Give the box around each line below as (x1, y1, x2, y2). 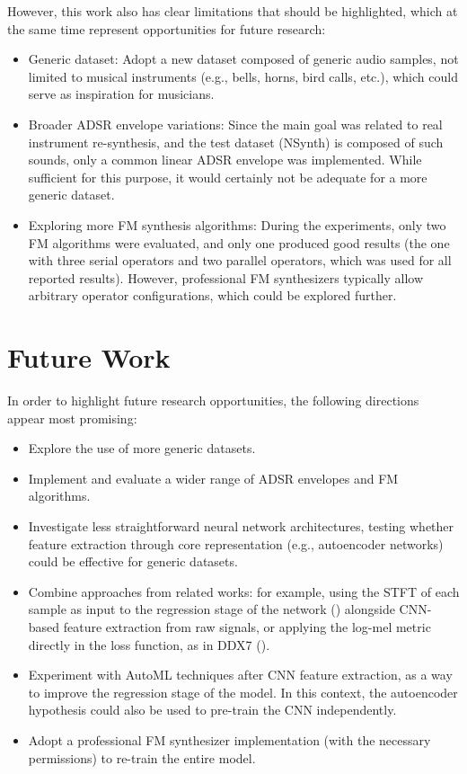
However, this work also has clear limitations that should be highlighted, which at (7, 2, 458, 20)
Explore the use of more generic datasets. (28, 439, 256, 458)
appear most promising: (7, 408, 137, 427)
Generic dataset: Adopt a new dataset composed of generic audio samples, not (28, 49, 459, 68)
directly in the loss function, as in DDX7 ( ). (28, 635, 270, 654)
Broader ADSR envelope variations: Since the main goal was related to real (28, 114, 443, 133)
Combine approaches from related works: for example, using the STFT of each (28, 582, 460, 601)
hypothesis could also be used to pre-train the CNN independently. (28, 700, 397, 719)
